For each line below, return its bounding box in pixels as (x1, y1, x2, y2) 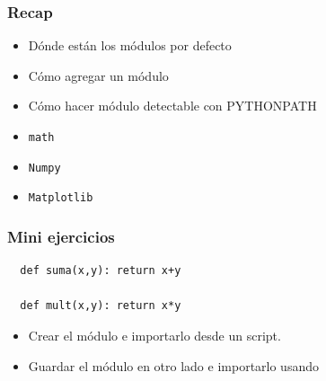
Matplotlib (28, 191, 93, 205)
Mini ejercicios (7, 225, 115, 247)
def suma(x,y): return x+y (20, 264, 181, 278)
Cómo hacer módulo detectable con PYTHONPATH (28, 96, 317, 115)
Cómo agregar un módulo (28, 66, 169, 84)
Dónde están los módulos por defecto (28, 36, 232, 55)
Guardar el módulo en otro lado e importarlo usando (28, 356, 319, 375)
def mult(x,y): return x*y (20, 299, 181, 313)
